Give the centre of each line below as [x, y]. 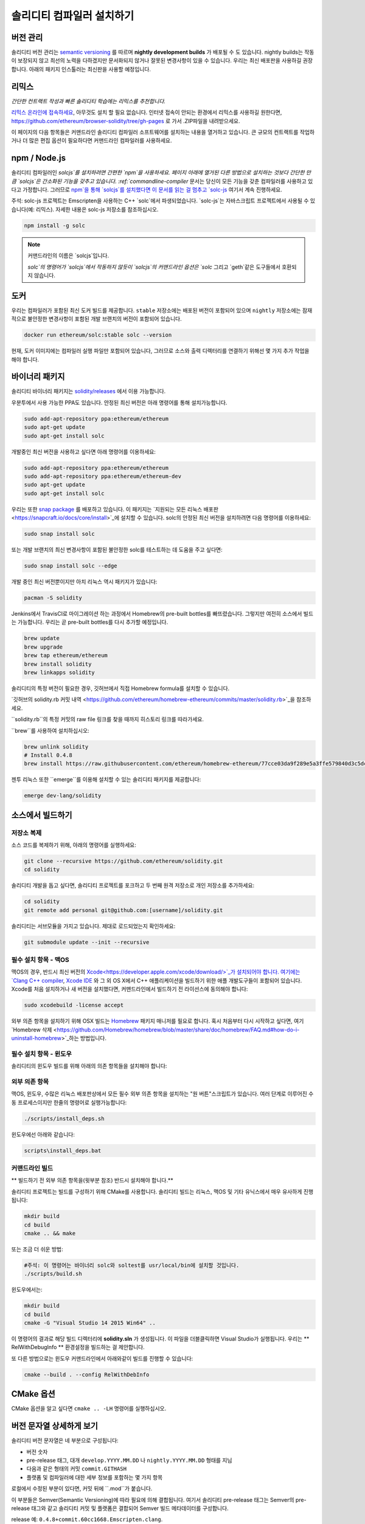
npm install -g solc [54, 225]
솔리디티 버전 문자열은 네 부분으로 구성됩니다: [65, 1440]
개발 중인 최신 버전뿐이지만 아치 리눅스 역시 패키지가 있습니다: [84, 582]
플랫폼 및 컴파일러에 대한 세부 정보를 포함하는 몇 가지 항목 [95, 1477]
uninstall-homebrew [36, 1038]
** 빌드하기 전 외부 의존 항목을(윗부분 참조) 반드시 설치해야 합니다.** [92, 1180]
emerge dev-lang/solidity [63, 796]
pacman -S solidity [53, 598]
